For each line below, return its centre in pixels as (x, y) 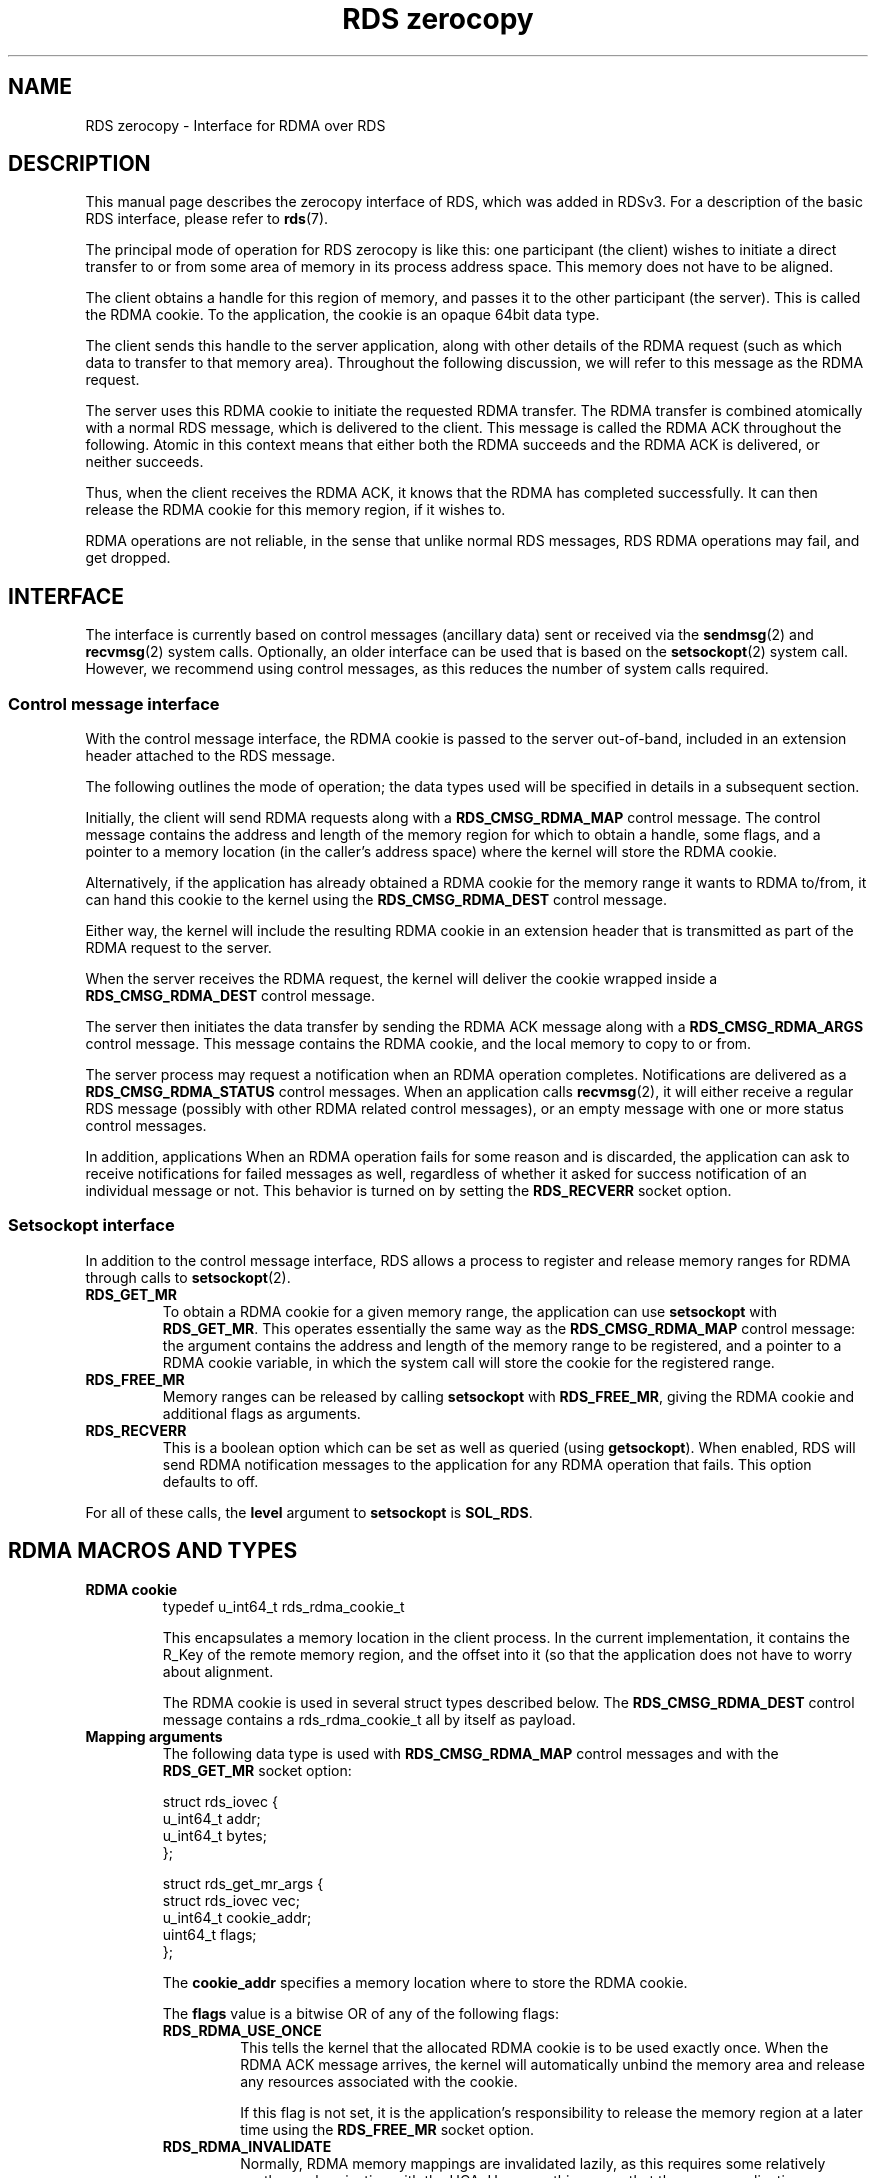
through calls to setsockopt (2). (188, 1277)
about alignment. (218, 1671)
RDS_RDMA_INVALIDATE (247, 2146)
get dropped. (128, 558)
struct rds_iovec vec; (231, 1900)
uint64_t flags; (209, 1934)
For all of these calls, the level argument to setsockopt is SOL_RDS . (309, 1512)
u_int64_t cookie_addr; (237, 1917)
